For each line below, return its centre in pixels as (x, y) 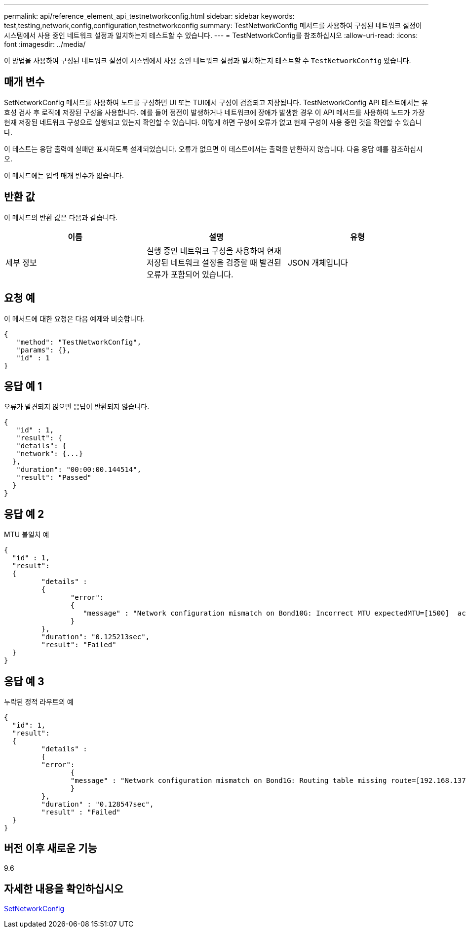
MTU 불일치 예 (27, 535)
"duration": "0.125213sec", (96, 637)
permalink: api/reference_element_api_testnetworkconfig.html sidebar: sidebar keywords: (149, 16)
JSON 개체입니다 (318, 262)
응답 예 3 (24, 681)
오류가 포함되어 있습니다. (190, 274)
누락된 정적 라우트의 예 (39, 702)
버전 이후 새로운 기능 (51, 849)
